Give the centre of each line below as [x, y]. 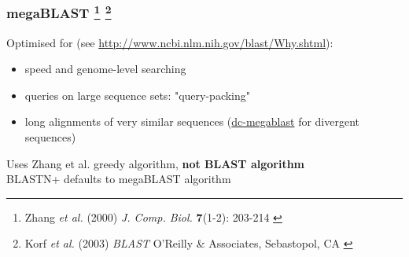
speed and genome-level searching [105, 69]
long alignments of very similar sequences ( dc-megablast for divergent [192, 121]
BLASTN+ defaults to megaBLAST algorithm [119, 179]
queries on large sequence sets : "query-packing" [138, 95]
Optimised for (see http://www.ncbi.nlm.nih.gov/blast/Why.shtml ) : [170, 42]
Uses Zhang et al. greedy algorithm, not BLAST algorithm [155, 163]
